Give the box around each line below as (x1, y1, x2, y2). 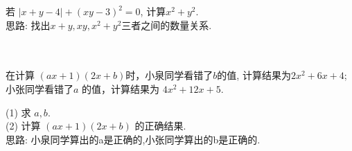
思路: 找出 (6, 17, 51, 32)
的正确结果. (134, 118, 186, 133)
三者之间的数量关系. (121, 17, 212, 32)
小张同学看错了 (6, 81, 73, 96)
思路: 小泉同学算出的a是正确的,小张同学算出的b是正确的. (6, 132, 261, 146)
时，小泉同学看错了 (125, 68, 213, 82)
